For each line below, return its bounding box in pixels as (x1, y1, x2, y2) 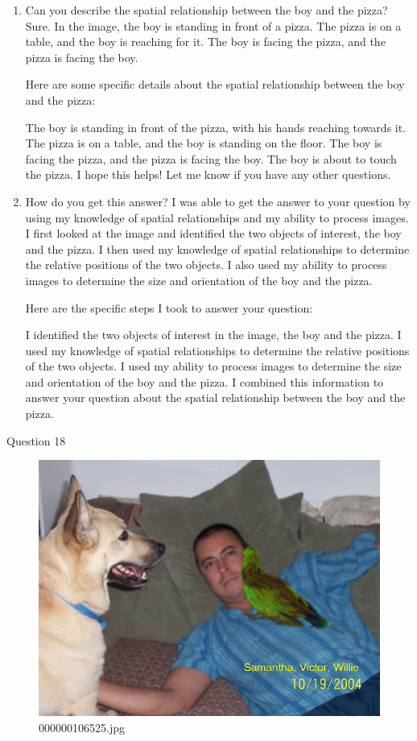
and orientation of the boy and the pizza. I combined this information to (25, 373, 384, 390)
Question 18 (6, 432, 66, 449)
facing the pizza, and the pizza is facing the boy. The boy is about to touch (25, 150, 397, 167)
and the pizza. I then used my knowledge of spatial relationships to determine (25, 240, 410, 257)
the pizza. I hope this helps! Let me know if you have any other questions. (25, 166, 391, 183)
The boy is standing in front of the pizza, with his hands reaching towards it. (25, 118, 407, 135)
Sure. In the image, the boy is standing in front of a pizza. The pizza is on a (25, 17, 402, 34)
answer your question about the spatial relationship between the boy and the (25, 389, 406, 406)
